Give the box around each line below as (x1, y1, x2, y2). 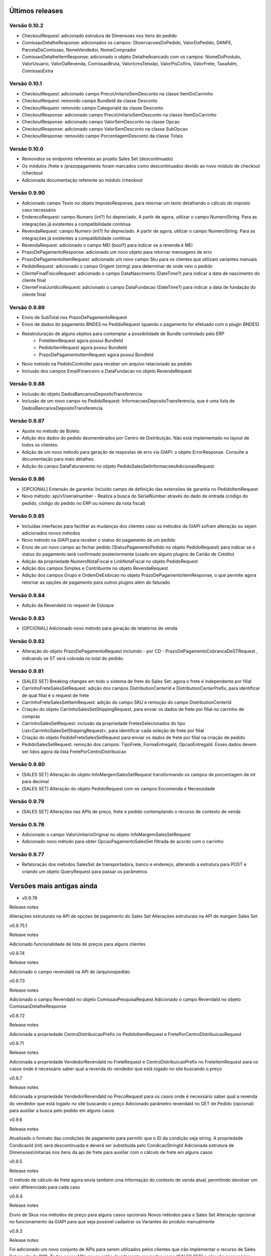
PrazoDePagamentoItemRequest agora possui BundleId (39, 352, 154, 358)
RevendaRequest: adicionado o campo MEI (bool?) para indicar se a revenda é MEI (22, 242, 193, 248)
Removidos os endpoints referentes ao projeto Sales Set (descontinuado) (22, 156, 173, 162)
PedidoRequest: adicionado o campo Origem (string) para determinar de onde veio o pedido (22, 263, 213, 269)
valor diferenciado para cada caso (9, 1184, 80, 1190)
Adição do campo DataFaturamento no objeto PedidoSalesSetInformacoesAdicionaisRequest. (22, 463, 216, 469)
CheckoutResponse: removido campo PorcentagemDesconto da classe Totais (22, 133, 183, 139)
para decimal (22, 779, 49, 785)
